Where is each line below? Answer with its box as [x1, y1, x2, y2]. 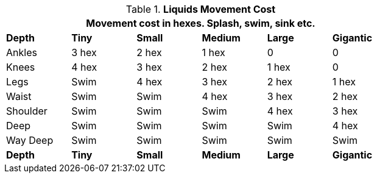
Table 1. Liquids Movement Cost [125, 3, 276, 15]
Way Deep [6, 134, 54, 146]
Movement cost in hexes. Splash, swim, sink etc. [86, 17, 315, 29]
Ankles [6, 46, 37, 59]
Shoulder [6, 105, 48, 117]
